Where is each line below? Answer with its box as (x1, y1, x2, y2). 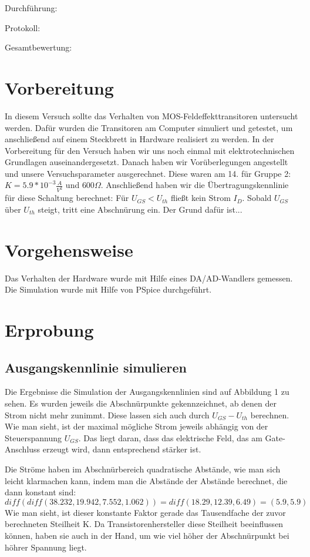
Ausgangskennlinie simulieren (5, 358, 187, 376)
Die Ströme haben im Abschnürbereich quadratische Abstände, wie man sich (5, 462, 281, 475)
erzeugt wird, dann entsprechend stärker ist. (42, 443, 201, 455)
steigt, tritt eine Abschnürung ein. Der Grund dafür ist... (38, 203, 242, 215)
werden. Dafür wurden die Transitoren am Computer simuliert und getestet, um (5, 121, 293, 133)
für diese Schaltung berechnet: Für (5, 192, 129, 204)
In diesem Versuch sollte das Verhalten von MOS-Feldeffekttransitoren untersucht (5, 109, 298, 122)
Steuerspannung (5, 431, 62, 444)
